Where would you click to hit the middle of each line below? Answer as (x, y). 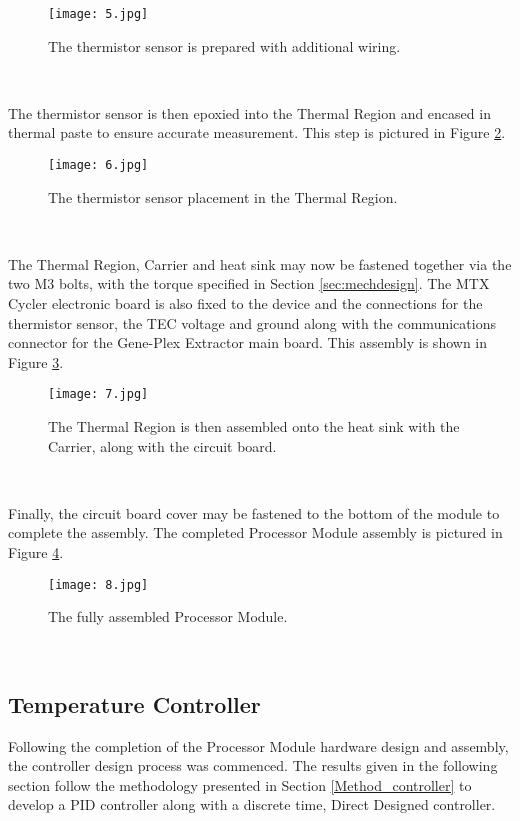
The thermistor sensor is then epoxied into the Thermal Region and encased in (249, 112)
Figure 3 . (36, 361)
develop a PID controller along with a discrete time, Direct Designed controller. (252, 804)
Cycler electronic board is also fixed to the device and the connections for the (245, 303)
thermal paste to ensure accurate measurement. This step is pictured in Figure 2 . (257, 132)
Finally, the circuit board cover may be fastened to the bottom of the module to (254, 512)
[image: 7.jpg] (98, 394)
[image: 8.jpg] (98, 584)
